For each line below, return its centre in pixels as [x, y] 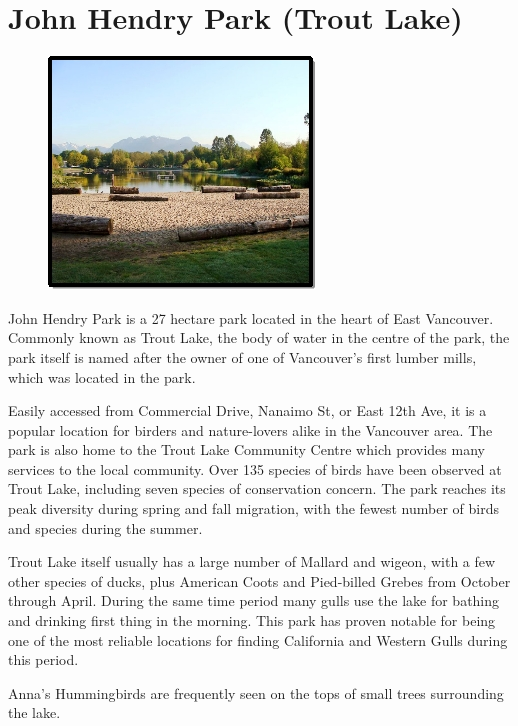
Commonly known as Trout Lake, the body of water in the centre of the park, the [259, 337]
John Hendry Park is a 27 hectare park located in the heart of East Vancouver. [251, 317]
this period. [43, 659]
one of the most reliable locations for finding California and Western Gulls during [258, 639]
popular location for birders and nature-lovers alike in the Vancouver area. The [250, 429]
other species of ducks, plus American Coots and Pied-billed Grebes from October [259, 580]
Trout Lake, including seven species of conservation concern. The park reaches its [257, 488]
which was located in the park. [102, 376]
